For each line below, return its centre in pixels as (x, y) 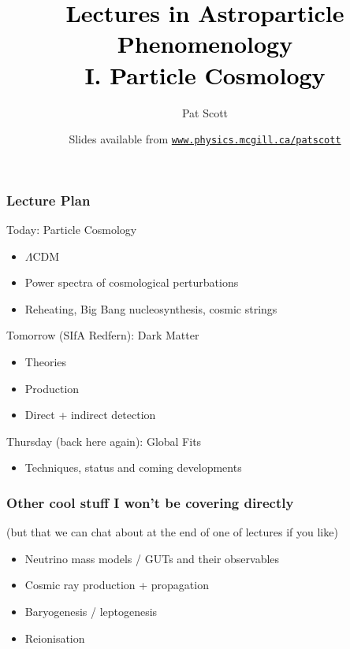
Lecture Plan (48, 200)
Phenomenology (205, 44)
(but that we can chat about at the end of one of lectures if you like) (172, 532)
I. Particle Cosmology (205, 74)
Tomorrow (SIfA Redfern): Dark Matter (103, 335)
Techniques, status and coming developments (133, 467)
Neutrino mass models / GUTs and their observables (152, 558)
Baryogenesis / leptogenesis (91, 611)
